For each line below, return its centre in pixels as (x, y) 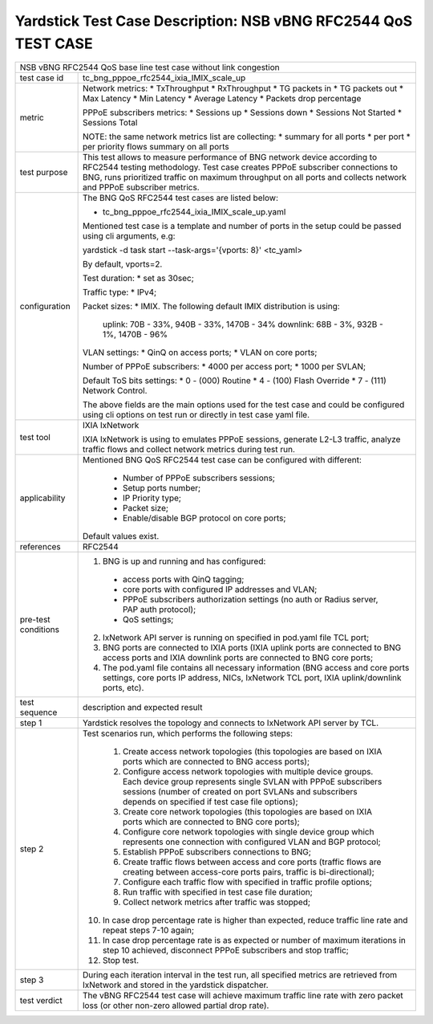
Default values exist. (121, 536)
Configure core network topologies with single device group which (248, 832)
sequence (38, 712)
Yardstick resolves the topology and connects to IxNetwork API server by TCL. (231, 723)
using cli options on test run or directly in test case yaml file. (196, 415)
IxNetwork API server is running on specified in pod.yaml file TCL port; (236, 638)
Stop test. (121, 961)
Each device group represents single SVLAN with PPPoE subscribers (252, 781)
